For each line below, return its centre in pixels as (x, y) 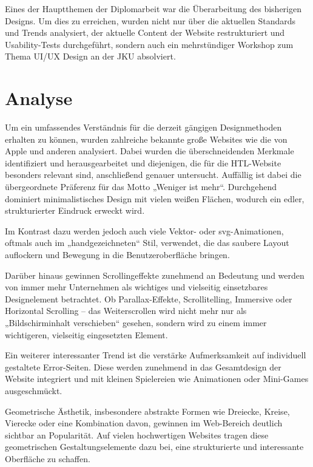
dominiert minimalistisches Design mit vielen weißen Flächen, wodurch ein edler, (155, 198)
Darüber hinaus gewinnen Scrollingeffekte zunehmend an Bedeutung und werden (155, 275)
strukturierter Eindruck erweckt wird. (75, 210)
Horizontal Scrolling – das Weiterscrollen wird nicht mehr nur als (126, 311)
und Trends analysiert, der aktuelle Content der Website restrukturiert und (145, 32)
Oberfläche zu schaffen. (48, 458)
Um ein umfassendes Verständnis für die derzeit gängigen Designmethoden (143, 127)
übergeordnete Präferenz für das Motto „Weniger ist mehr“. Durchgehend (141, 187)
